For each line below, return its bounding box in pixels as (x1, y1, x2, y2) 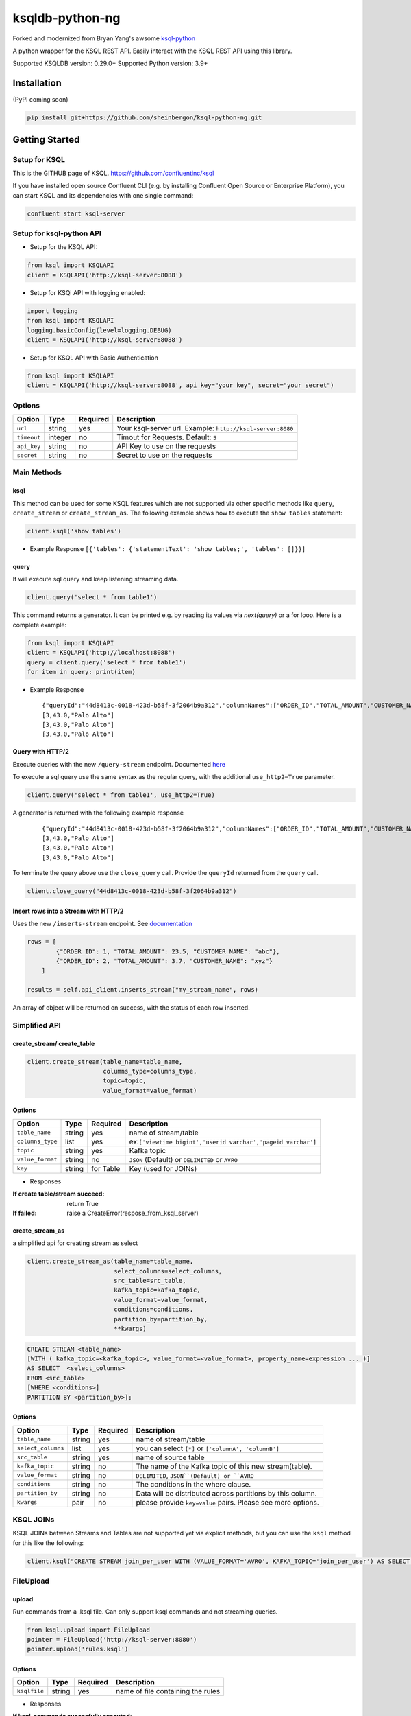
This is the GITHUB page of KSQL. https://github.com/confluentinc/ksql (12, 169, 214, 177)
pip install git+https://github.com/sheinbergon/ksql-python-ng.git (27, 114, 262, 121)
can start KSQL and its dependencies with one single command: (12, 191, 194, 199)
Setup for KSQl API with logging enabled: (29, 288, 146, 297)
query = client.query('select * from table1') (27, 658, 186, 666)
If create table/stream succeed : (12, 1190, 105, 1198)
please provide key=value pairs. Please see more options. (136, 1497, 320, 1507)
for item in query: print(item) (27, 668, 136, 675)
